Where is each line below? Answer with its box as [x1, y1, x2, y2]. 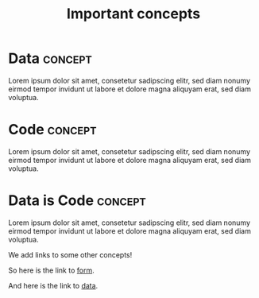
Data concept [8, 49, 93, 68]
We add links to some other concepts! [8, 250, 133, 259]
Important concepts [66, 5, 201, 23]
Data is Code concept [8, 192, 147, 210]
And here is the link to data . [8, 281, 99, 290]
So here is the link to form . [8, 265, 95, 275]
